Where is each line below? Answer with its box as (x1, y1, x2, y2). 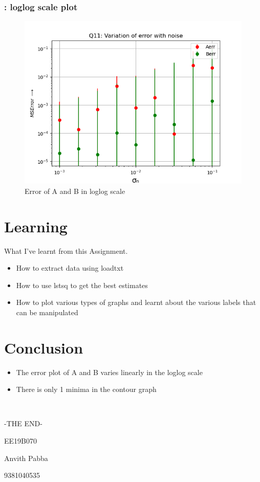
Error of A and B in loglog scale (25, 185, 125, 196)
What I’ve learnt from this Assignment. (4, 245, 128, 256)
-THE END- (4, 418, 42, 429)
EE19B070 (4, 435, 37, 446)
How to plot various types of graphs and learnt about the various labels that (16, 297, 256, 308)
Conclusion (4, 337, 83, 358)
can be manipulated (16, 306, 78, 317)
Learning (4, 215, 68, 236)
